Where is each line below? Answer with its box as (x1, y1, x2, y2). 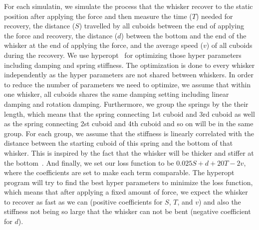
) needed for (196, 10, 233, 21)
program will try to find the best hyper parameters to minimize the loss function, (4, 177, 253, 187)
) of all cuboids (206, 40, 253, 50)
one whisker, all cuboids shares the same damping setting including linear (4, 89, 229, 99)
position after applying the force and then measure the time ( (4, 10, 192, 21)
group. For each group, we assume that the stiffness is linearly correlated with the (4, 128, 254, 138)
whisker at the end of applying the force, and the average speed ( (4, 40, 203, 50)
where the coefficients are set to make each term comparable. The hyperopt (4, 167, 235, 178)
